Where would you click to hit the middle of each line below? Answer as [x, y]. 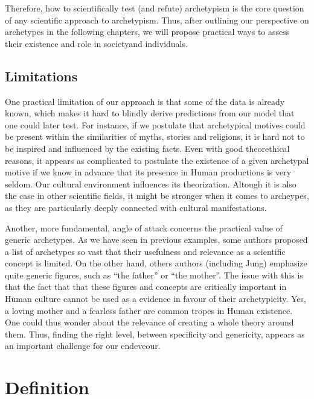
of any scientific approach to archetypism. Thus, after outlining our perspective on [157, 20]
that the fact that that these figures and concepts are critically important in [146, 287]
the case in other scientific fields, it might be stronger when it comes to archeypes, [157, 196]
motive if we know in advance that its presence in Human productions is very [148, 172]
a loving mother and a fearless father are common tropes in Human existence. [149, 310]
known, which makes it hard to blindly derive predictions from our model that [150, 113]
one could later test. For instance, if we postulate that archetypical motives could [155, 124]
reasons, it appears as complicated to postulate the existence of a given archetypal [157, 160]
